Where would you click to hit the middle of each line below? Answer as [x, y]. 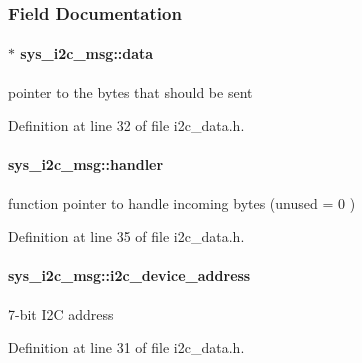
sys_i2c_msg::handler [86, 164]
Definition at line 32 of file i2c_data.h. [126, 125]
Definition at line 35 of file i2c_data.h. [126, 236]
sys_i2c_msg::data [87, 53]
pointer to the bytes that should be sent [130, 91]
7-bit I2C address [61, 313]
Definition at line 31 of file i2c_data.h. [126, 347]
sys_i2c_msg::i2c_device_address [129, 275]
